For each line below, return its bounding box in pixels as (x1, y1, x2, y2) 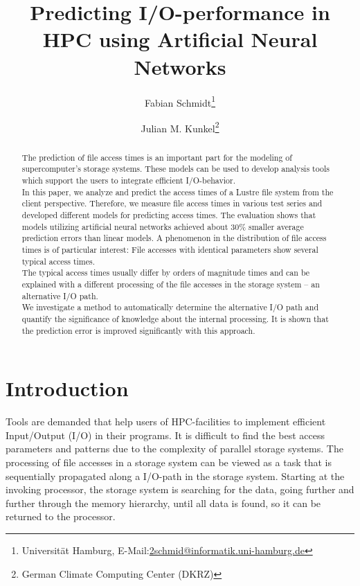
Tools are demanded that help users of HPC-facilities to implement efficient (6, 414, 326, 429)
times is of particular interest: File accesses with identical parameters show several (21, 244, 318, 256)
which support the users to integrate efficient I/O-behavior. (21, 175, 235, 186)
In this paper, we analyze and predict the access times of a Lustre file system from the (21, 186, 334, 197)
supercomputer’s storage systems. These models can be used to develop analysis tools (21, 163, 330, 175)
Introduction (6, 374, 129, 402)
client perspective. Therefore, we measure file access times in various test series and (21, 197, 323, 209)
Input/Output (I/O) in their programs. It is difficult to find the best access (6, 427, 325, 442)
